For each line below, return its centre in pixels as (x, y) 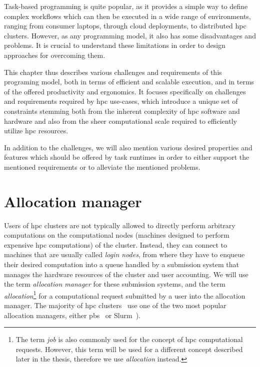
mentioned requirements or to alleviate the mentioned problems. (102, 167)
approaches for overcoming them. (55, 55)
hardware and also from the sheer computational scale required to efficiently (120, 121)
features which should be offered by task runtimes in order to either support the (127, 157)
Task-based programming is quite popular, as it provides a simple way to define (126, 6)
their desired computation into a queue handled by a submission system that (121, 264)
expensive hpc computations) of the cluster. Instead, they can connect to (116, 244)
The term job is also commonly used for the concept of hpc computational (129, 339)
